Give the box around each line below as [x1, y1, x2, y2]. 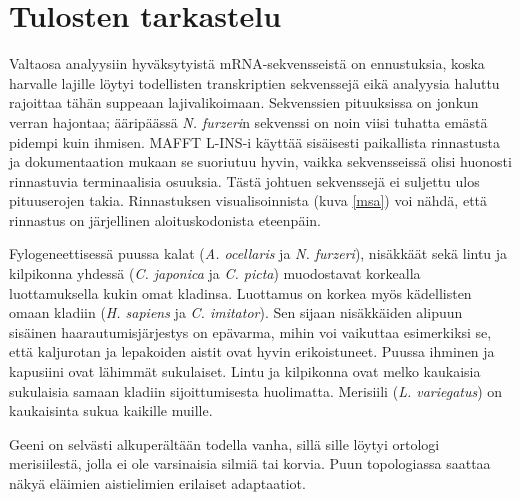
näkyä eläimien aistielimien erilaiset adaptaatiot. [9, 473, 306, 493]
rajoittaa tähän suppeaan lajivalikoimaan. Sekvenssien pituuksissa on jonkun [9, 92, 479, 113]
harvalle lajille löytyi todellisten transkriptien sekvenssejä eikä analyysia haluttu [9, 72, 500, 93]
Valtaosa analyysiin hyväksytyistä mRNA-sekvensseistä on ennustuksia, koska [9, 53, 485, 74]
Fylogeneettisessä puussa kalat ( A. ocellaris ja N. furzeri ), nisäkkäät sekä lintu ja [9, 243, 508, 264]
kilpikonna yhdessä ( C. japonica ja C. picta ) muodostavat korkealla [9, 263, 421, 284]
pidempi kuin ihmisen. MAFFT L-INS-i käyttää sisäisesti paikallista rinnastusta [9, 131, 500, 152]
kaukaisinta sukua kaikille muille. [9, 400, 213, 421]
